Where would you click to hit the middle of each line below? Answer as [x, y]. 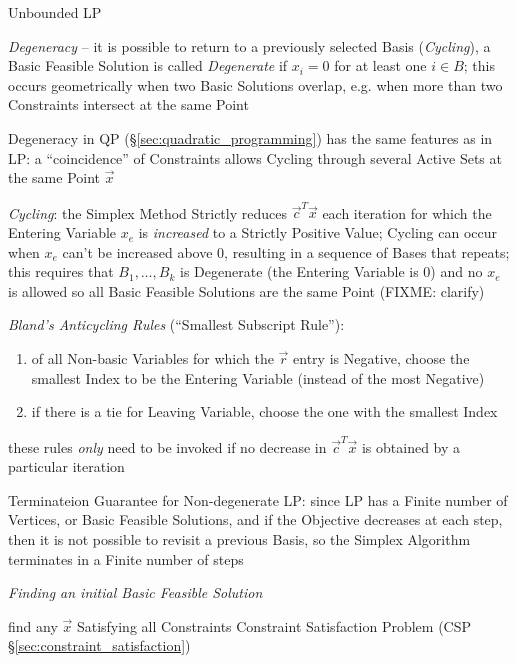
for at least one [380, 65]
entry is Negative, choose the [381, 358]
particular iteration [66, 466]
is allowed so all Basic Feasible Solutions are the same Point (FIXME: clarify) [246, 290]
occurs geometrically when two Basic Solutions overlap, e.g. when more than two [255, 84]
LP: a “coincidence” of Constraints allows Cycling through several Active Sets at [255, 157]
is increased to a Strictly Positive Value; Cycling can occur [317, 232]
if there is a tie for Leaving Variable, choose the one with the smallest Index [264, 411]
